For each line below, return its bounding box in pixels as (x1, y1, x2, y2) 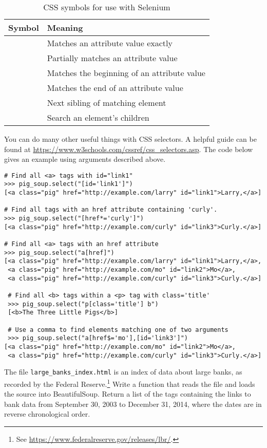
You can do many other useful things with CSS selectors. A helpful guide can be (4, 134, 257, 144)
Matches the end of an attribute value (47, 82, 183, 94)
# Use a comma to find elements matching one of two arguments (8, 326, 228, 333)
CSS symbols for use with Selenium (43, 1, 170, 13)
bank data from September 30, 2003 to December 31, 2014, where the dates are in (4, 398, 262, 409)
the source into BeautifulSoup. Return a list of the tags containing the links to (4, 388, 251, 399)
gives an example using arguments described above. (4, 154, 166, 164)
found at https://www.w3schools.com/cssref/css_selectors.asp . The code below (4, 143, 253, 154)
